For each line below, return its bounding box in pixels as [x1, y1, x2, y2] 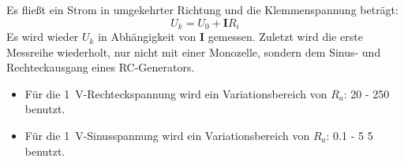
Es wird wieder [6, 28, 79, 45]
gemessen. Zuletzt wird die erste [208, 28, 363, 45]
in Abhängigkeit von [98, 28, 196, 45]
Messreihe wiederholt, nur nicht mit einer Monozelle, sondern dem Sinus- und [6, 43, 381, 60]
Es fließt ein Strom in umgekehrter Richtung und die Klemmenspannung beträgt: [6, 2, 398, 17]
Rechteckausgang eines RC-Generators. [6, 59, 195, 75]
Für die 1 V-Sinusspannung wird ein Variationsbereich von [24, 127, 310, 144]
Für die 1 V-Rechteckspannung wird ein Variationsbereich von [24, 85, 327, 101]
